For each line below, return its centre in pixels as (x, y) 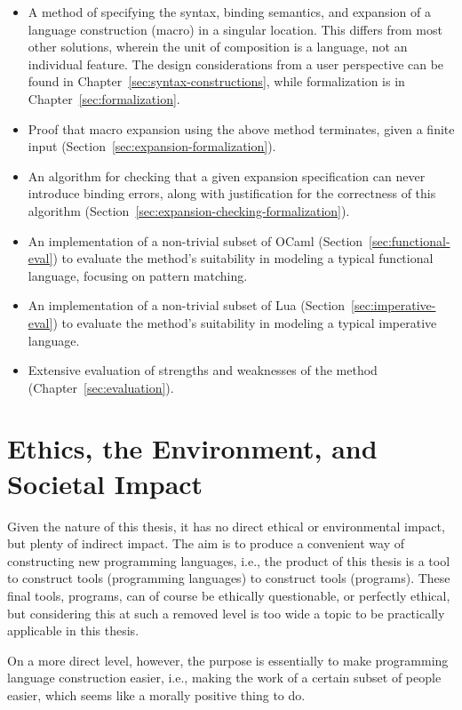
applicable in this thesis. (73, 630)
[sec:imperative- (394, 305)
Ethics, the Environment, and (192, 448)
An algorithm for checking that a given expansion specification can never (227, 176)
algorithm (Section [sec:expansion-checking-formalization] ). (189, 210)
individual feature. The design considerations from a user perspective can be (236, 64)
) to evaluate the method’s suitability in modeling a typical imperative (245, 322)
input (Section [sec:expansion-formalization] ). (152, 146)
